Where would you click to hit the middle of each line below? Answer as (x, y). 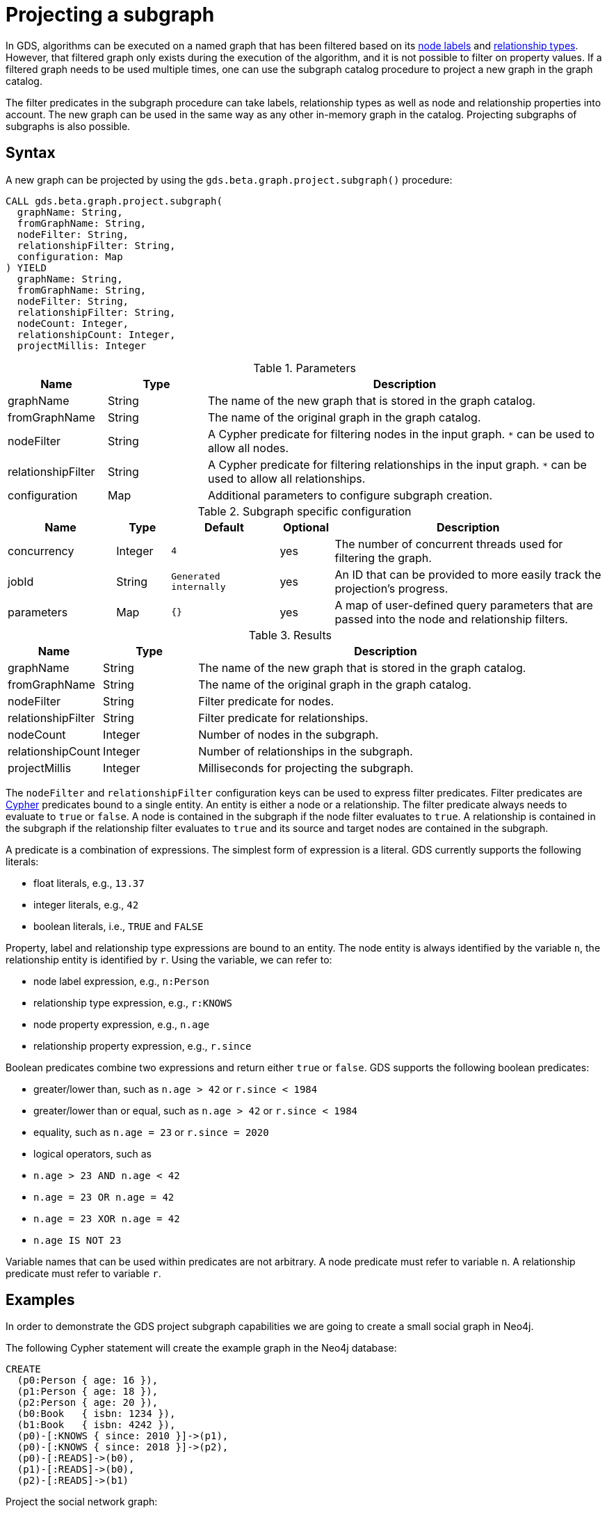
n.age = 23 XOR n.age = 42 (107, 1218)
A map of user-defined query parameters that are (464, 605)
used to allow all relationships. (286, 478)
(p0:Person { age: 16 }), (88, 1380)
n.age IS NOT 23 (78, 1240)
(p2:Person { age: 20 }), (88, 1403)
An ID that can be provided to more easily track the (468, 574)
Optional (306, 527)
